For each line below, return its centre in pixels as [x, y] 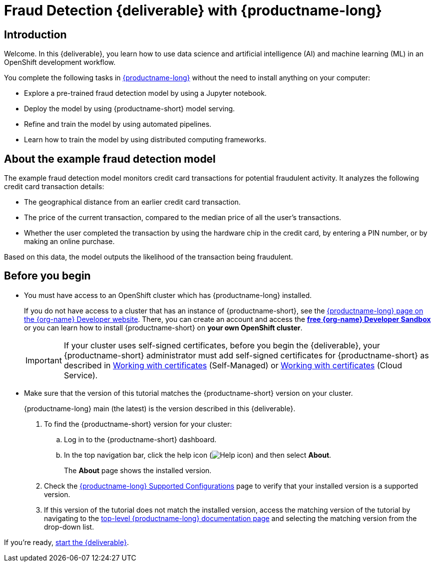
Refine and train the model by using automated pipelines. [118, 124]
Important [44, 360]
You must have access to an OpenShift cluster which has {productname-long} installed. [168, 295]
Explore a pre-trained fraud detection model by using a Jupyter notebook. [145, 93]
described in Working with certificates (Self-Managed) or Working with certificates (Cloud [233, 365]
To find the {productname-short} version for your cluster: [138, 424]
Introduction [35, 34]
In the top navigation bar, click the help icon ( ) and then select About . [198, 455]
